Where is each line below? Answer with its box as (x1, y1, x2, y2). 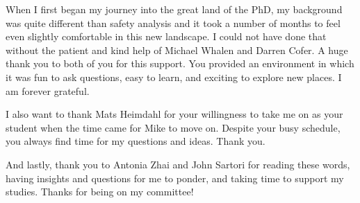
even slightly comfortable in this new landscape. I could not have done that (6, 29, 327, 44)
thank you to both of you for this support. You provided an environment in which (6, 56, 354, 71)
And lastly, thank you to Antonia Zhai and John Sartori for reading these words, (6, 157, 350, 171)
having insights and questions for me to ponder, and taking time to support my (6, 170, 344, 185)
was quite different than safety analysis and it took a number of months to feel (6, 15, 341, 30)
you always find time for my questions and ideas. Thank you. (6, 134, 265, 148)
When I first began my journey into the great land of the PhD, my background (6, 2, 343, 16)
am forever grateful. (6, 83, 90, 98)
